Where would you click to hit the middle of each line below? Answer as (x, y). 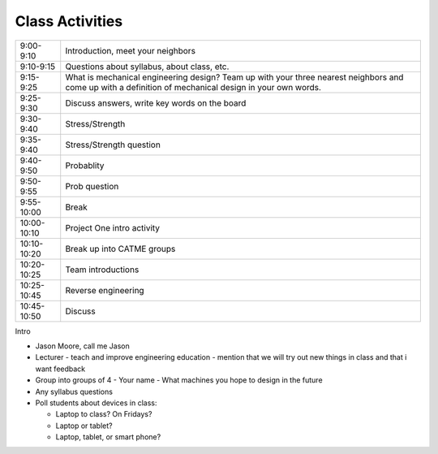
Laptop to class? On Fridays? (104, 414)
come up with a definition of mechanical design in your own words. (193, 87)
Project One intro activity (113, 227)
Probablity (85, 165)
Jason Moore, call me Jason (82, 346)
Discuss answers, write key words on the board (156, 103)
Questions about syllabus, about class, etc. (147, 67)
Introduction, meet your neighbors (131, 50)
